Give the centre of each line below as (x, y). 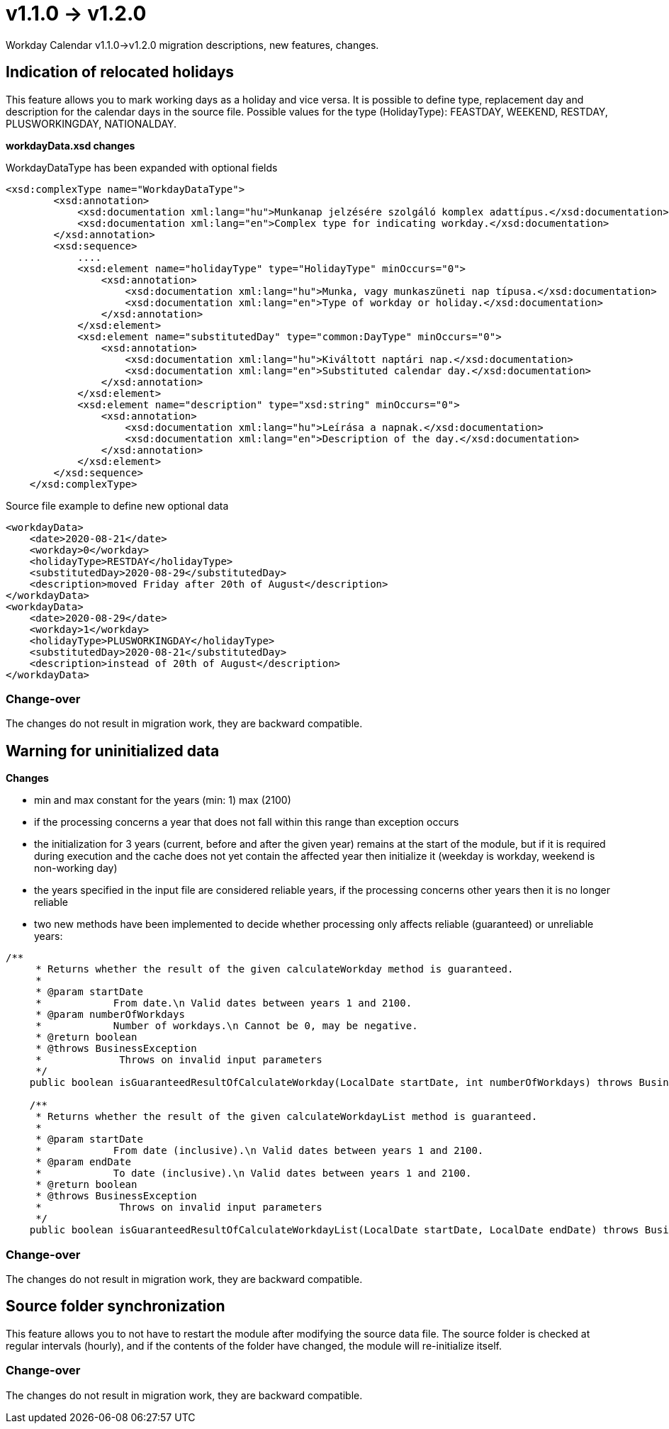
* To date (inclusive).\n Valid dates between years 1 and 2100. (254, 1173)
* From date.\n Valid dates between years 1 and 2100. (224, 1003)
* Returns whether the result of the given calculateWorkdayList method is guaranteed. (287, 1117)
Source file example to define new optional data (117, 505)
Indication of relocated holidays (120, 72)
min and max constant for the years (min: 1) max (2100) (163, 800)
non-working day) (76, 868)
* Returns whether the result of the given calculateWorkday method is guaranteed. (275, 969)
